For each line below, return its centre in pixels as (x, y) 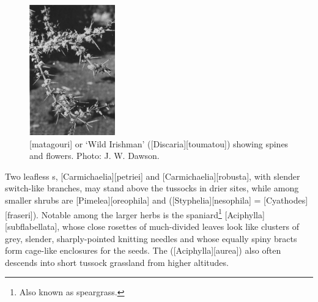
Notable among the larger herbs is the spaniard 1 (131, 213)
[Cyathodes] (286, 200)
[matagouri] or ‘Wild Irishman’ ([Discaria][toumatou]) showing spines (159, 143)
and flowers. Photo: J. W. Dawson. (94, 156)
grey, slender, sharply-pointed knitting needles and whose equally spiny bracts (151, 238)
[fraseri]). (22, 214)
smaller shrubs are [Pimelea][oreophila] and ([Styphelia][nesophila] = (133, 200)
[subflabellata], (32, 226)
